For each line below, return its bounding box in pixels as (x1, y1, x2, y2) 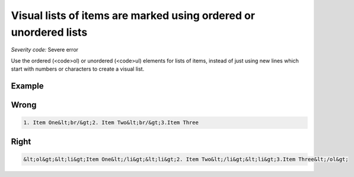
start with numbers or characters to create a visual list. (11, 65, 145, 72)
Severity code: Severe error (11, 46, 79, 53)
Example (11, 81, 44, 91)
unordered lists (11, 26, 88, 39)
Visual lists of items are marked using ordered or (11, 9, 255, 22)
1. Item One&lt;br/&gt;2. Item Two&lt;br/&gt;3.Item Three (23, 119, 199, 126)
